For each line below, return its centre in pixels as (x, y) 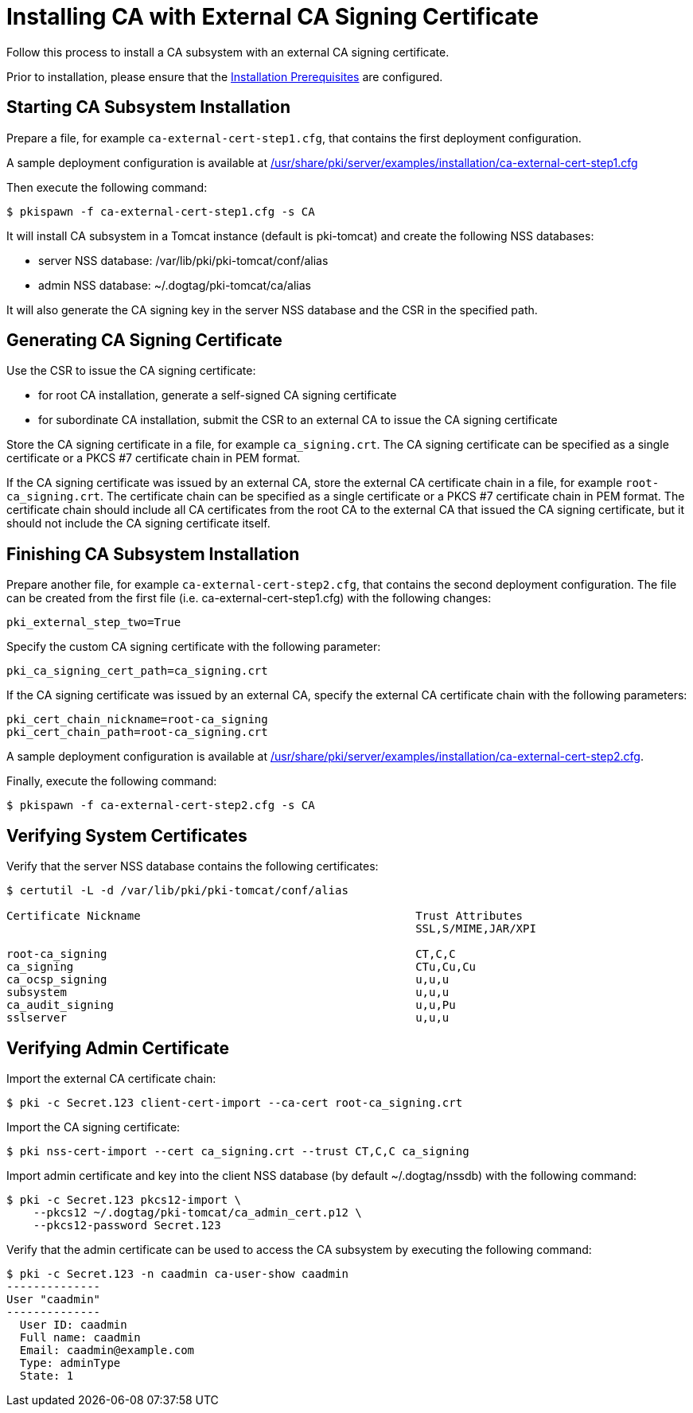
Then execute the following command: (107, 187)
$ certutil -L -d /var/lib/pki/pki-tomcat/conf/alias (177, 891)
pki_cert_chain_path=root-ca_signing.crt (137, 732)
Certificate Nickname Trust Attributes (265, 916)
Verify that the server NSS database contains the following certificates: (193, 866)
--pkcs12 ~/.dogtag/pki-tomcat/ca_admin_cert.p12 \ (197, 1212)
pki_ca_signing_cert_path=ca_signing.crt (137, 671)
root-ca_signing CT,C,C (231, 954)
